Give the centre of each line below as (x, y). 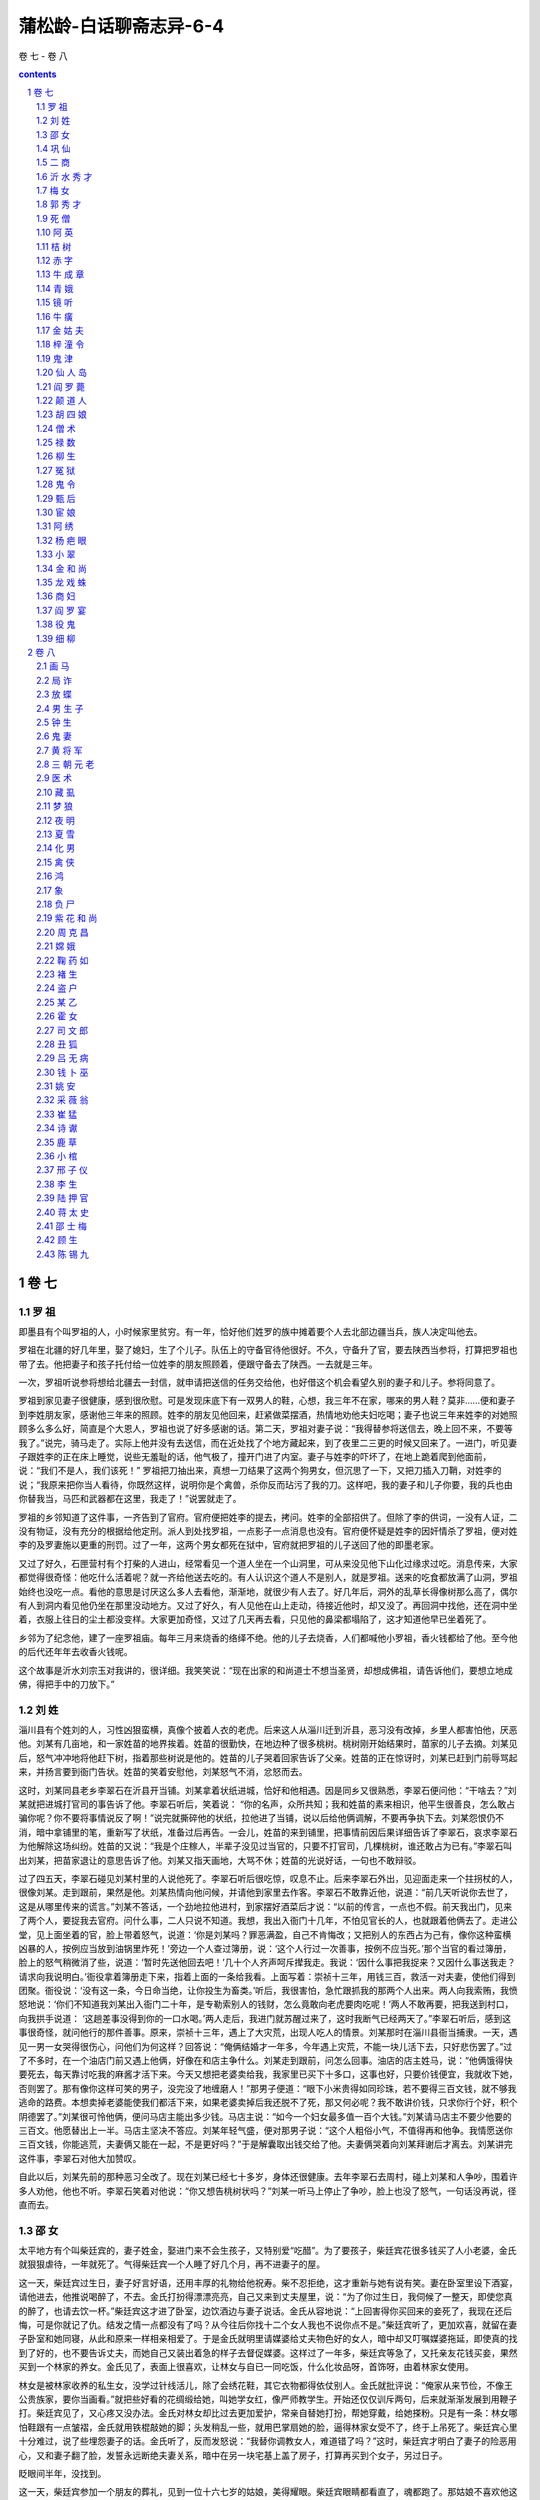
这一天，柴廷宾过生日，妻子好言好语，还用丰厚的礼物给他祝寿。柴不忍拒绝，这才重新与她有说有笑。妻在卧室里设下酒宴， (268, 2282)
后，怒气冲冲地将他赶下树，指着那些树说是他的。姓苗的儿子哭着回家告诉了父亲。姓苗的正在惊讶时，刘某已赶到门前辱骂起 (268, 1757)
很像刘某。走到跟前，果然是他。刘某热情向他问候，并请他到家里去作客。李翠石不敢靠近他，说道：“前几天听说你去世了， (266, 1892)
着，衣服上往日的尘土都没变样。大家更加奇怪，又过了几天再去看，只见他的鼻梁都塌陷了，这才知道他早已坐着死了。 (255, 1619)
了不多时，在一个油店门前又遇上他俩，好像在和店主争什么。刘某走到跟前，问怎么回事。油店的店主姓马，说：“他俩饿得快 (266, 2061)
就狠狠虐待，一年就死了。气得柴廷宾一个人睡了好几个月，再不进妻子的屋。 (171, 2264)
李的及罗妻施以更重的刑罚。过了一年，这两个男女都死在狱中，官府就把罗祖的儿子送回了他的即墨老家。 (228, 1545)
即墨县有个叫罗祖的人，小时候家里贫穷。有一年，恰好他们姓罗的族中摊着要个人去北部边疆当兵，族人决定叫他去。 (250, 1331)
